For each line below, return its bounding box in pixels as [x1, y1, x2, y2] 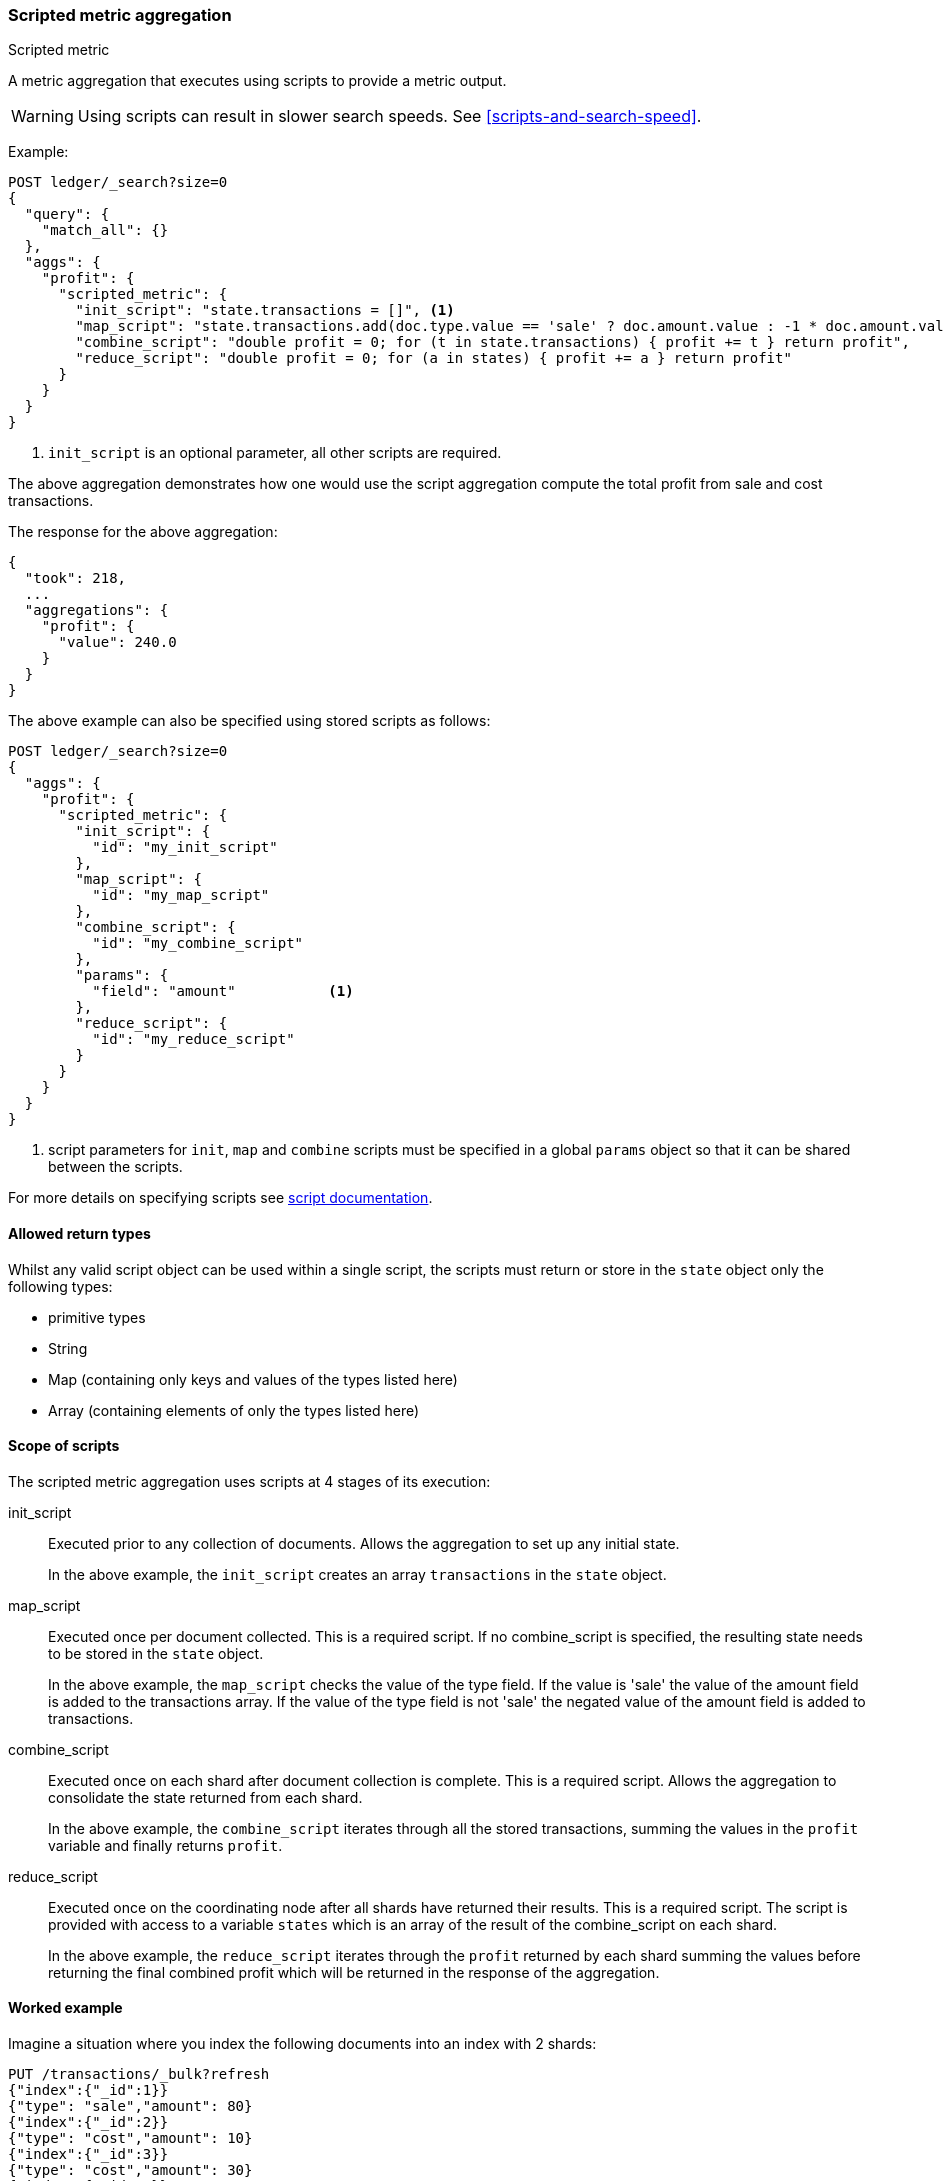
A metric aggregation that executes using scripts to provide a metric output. [8, 72, 507, 90]
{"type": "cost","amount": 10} [8, 2130, 253, 2147]
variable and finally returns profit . [48, 1836, 283, 1854]
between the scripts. [48, 1158, 183, 1176]
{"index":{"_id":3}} [8, 2146, 169, 2163]
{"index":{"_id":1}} [8, 2082, 169, 2099]
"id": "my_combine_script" [92, 935, 304, 952]
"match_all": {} [41, 222, 169, 239]
